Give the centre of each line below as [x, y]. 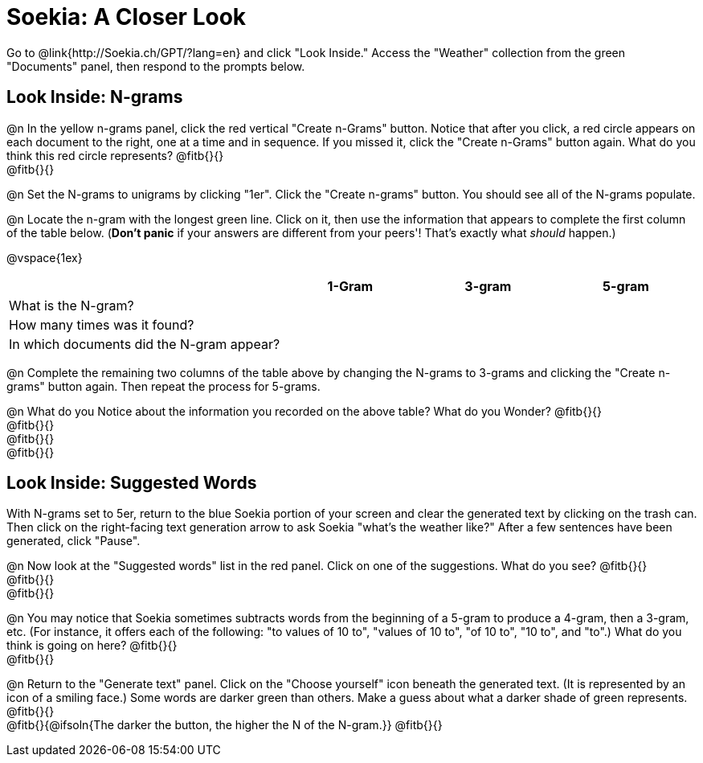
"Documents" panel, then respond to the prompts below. [156, 66]
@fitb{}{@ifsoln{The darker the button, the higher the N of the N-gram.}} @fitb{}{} [225, 725]
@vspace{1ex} [45, 257]
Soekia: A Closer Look [127, 17]
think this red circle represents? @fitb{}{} [115, 155]
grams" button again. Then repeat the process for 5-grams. [163, 386]
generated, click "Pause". [74, 541]
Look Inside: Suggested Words [132, 483]
